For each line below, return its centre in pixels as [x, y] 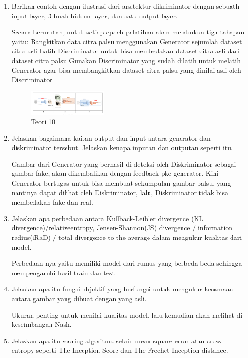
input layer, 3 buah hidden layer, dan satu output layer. [94, 15]
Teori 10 [43, 122]
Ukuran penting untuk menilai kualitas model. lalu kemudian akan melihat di [127, 315]
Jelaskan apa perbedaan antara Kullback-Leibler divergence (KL [107, 218]
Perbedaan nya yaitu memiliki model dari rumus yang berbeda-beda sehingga [127, 263]
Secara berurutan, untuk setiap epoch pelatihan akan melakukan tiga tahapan [128, 32]
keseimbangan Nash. [41, 324]
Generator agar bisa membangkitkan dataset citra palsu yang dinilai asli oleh [126, 70]
